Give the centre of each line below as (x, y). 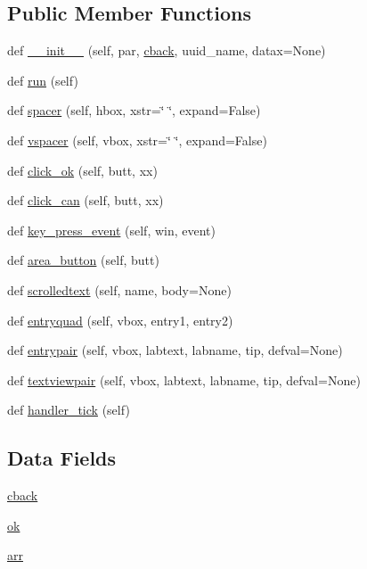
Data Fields (62, 458)
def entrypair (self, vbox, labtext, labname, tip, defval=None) (175, 350)
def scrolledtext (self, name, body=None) (119, 289)
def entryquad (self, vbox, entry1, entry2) (120, 320)
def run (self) (43, 80)
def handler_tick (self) (69, 410)
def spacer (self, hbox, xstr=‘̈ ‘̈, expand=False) (134, 110)
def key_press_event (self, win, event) (111, 230)
